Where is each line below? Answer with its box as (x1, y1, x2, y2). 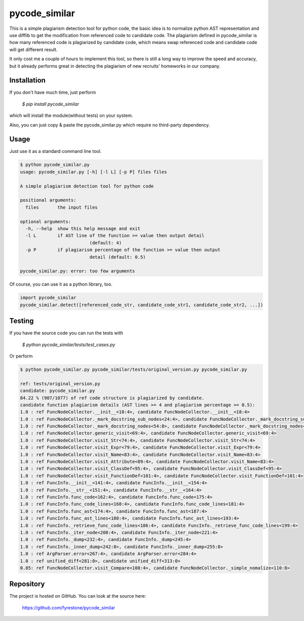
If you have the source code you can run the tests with (9, 330, 124, 336)
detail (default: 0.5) (89, 254, 146, 260)
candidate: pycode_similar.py (20, 388, 95, 394)
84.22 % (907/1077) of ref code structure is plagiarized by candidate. (20, 395, 205, 401)
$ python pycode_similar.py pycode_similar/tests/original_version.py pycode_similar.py (20, 366, 248, 372)
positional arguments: (20, 198, 77, 203)
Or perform (9, 353, 33, 359)
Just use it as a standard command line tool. (9, 148, 102, 154)
